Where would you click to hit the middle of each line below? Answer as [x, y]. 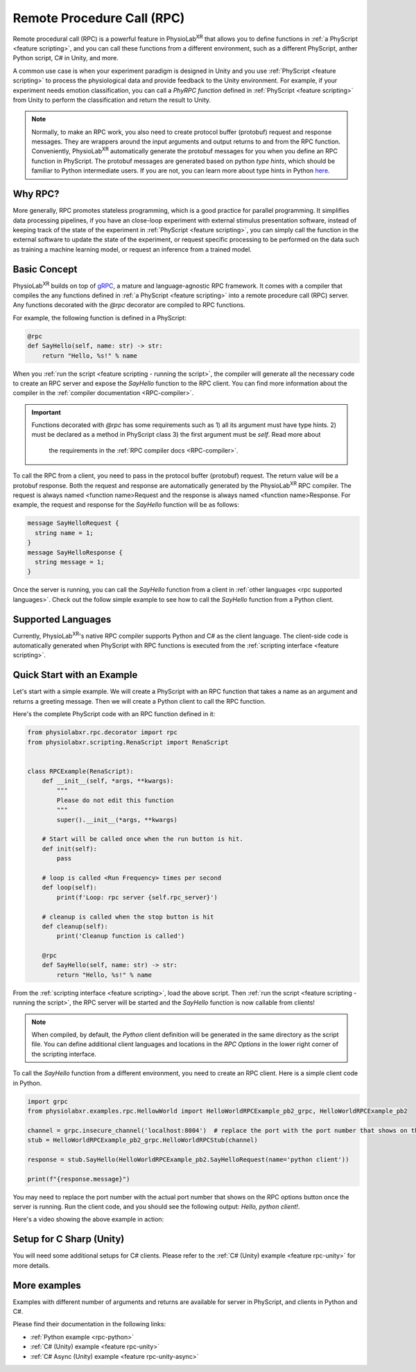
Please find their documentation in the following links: [89, 1324]
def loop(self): [69, 888]
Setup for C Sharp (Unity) [69, 1239]
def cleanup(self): [75, 926]
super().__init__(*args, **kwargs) [117, 819]
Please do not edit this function [115, 800]
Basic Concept [45, 269]
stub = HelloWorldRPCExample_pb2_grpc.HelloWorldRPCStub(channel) [142, 1140]
